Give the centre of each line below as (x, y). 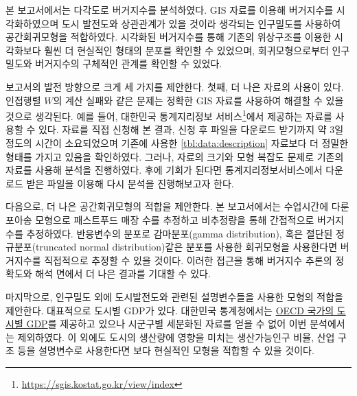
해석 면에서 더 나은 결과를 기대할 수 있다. (123, 273)
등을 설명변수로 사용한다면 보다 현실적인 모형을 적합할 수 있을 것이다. (166, 350)
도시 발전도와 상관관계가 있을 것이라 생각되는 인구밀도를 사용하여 (201, 23)
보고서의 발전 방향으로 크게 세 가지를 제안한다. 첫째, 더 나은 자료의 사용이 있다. (175, 86)
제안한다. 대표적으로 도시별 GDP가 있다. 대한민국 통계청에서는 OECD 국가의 (170, 310)
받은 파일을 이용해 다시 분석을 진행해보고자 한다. (130, 183)
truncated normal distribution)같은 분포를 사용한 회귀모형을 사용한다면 (187, 247)
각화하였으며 (32, 23)
